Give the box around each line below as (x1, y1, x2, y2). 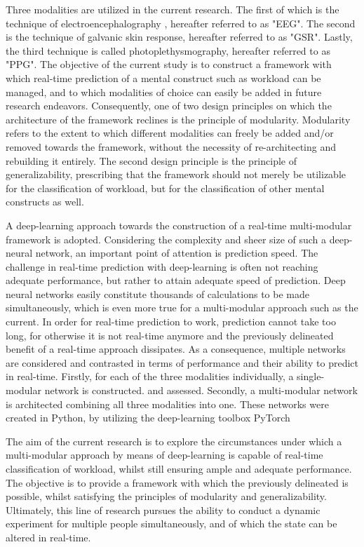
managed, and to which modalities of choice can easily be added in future (6, 84, 322, 99)
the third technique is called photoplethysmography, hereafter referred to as (6, 43, 330, 58)
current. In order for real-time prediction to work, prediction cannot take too (6, 314, 336, 329)
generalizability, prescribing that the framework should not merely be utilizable (6, 167, 346, 182)
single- (297, 369, 325, 384)
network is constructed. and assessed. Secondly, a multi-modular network (44, 383, 358, 398)
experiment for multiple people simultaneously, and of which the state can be (6, 516, 337, 531)
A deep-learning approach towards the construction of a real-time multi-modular (6, 217, 352, 232)
